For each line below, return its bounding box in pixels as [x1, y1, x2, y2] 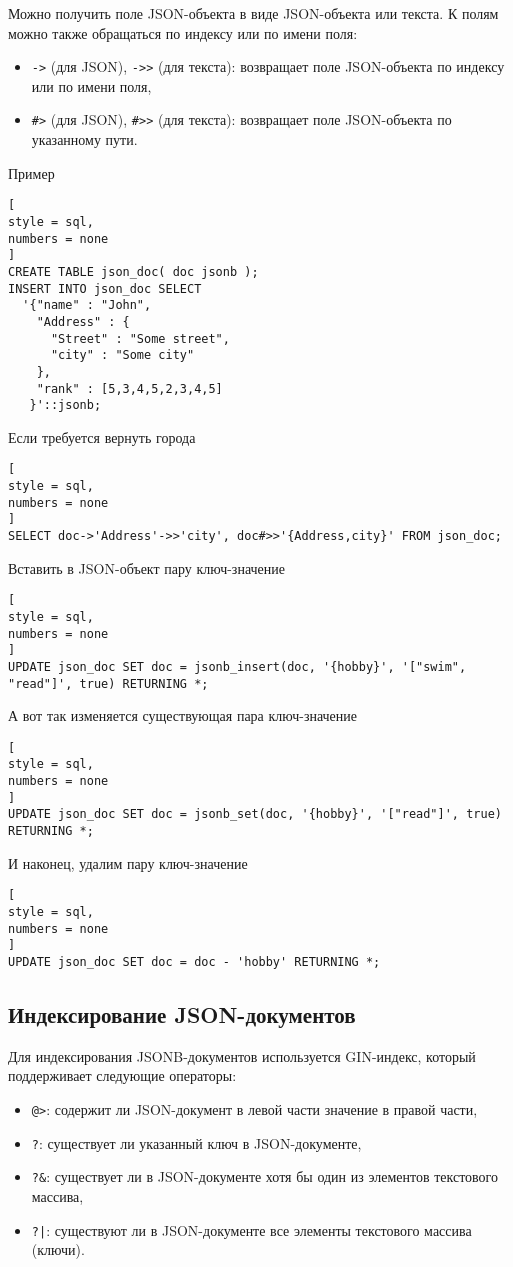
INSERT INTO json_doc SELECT [8, 281, 202, 296]
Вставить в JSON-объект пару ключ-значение [8, 557, 285, 578]
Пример [8, 162, 55, 183]
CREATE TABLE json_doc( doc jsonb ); [8, 264, 259, 279]
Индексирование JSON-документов [8, 999, 356, 1030]
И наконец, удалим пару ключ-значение [8, 852, 248, 873]
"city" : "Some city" [50, 348, 195, 363]
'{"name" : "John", [22, 298, 152, 313]
